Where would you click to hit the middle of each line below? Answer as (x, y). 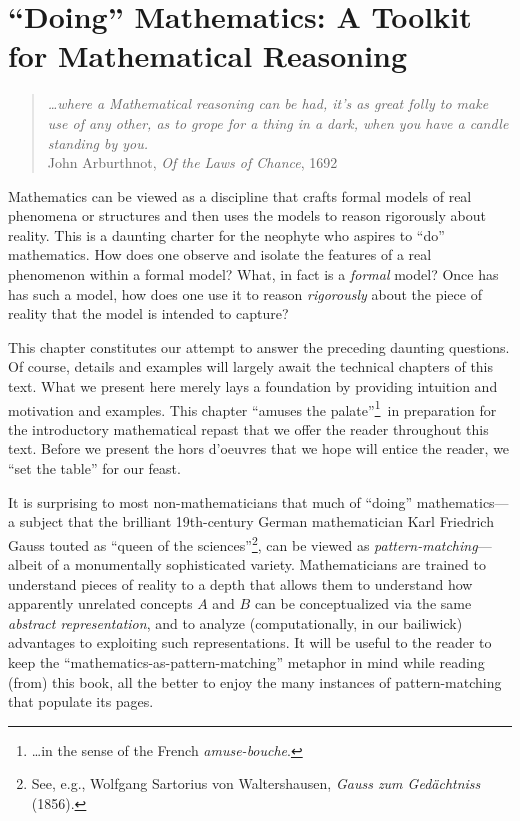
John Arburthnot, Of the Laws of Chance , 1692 (192, 162)
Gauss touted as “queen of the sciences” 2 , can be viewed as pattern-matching (243, 543)
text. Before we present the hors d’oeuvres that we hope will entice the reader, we (259, 448)
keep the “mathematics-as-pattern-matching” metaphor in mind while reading (246, 662)
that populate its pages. (81, 701)
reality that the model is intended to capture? (148, 313)
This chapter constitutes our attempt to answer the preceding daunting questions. (259, 346)
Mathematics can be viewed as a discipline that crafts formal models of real (240, 195)
